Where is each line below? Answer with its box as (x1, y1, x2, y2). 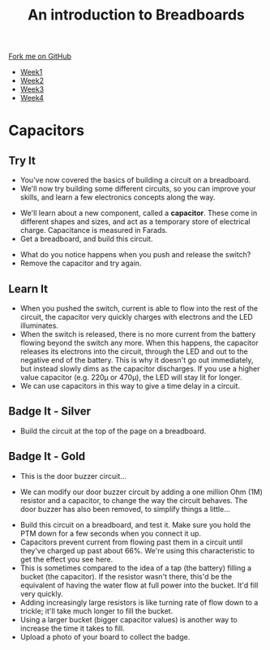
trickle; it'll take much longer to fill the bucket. (19, 606, 174, 616)
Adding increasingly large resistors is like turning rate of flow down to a (19, 597, 259, 607)
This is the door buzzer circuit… (19, 471, 127, 480)
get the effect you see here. (19, 554, 114, 564)
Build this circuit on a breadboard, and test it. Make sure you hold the (19, 519, 251, 529)
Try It (8, 153, 36, 167)
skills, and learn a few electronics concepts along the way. (19, 192, 216, 202)
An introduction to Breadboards (27, 6, 246, 24)
